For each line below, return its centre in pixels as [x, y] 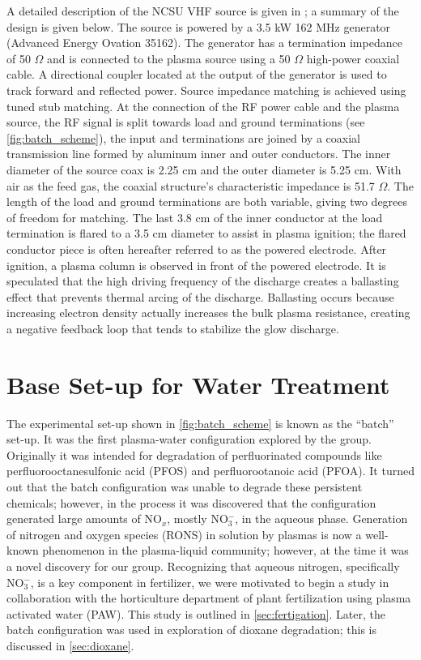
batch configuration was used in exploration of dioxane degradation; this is [192, 630]
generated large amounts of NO [84, 519]
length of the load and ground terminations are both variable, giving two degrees [207, 201]
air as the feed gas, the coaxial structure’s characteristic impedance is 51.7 [191, 185]
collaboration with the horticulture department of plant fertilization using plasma [209, 598]
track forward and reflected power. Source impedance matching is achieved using [206, 90]
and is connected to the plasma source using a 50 [169, 58]
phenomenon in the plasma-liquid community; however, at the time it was [225, 550]
